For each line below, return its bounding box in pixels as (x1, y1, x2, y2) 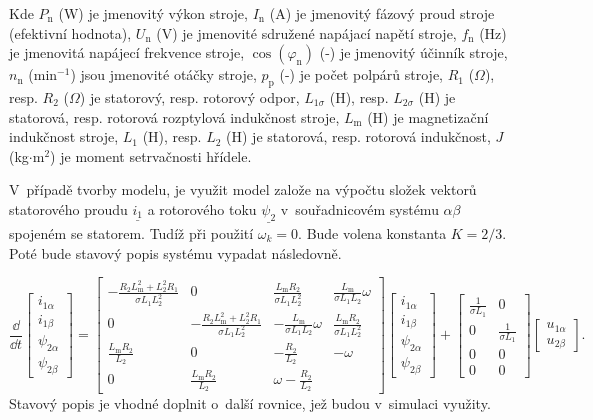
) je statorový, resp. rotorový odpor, (79, 86, 300, 107)
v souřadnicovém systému (280, 198, 439, 219)
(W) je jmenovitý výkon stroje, (58, 3, 248, 23)
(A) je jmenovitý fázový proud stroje (269, 3, 495, 23)
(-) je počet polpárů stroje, (279, 64, 443, 85)
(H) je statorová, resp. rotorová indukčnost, (226, 126, 491, 147)
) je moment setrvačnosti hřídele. (50, 145, 252, 166)
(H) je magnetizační (367, 106, 489, 127)
